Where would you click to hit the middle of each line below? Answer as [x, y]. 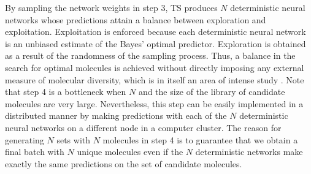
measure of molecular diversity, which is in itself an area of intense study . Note [155, 79]
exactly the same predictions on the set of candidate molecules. [124, 163]
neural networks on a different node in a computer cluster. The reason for [143, 127]
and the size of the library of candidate [212, 92]
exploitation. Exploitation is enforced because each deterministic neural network [155, 32]
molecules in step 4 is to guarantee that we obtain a [200, 139]
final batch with [35, 152]
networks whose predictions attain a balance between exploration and [136, 19]
